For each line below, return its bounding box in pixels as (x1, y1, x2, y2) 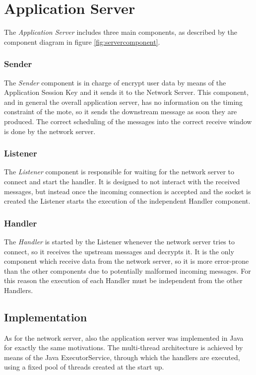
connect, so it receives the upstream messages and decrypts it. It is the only (4, 246, 234, 256)
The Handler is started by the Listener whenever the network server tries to (4, 236, 235, 246)
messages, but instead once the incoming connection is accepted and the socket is (4, 186, 251, 196)
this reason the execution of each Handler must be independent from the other (4, 275, 243, 286)
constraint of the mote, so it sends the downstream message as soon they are (4, 106, 237, 117)
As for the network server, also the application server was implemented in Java (4, 332, 244, 343)
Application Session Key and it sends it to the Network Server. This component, (4, 87, 249, 97)
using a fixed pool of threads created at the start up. (4, 362, 164, 372)
